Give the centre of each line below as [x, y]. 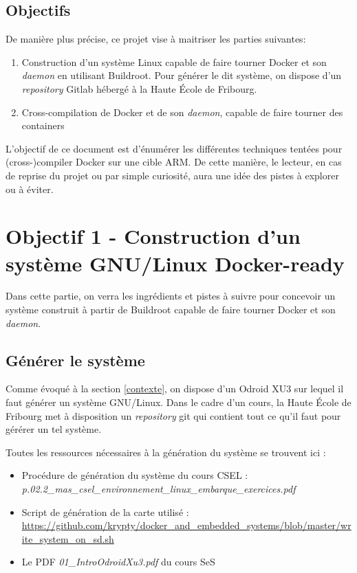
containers [43, 125]
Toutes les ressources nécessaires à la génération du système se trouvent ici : [166, 452]
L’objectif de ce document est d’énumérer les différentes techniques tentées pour [174, 148]
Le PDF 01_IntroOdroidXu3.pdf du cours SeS [118, 562]
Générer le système [75, 360]
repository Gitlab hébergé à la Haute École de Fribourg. [139, 88]
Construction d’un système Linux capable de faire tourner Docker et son [174, 61]
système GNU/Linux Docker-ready [175, 263]
